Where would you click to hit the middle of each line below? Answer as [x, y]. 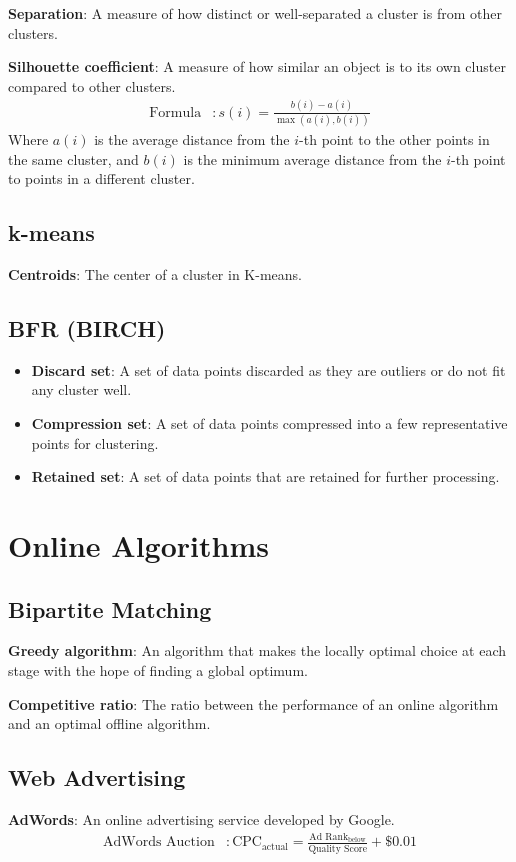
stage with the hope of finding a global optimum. [158, 669]
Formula [175, 112]
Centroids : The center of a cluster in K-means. [155, 274]
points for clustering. [95, 442]
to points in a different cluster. [101, 178]
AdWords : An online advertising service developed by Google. [201, 818]
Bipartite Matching [110, 608]
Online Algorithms [138, 544]
